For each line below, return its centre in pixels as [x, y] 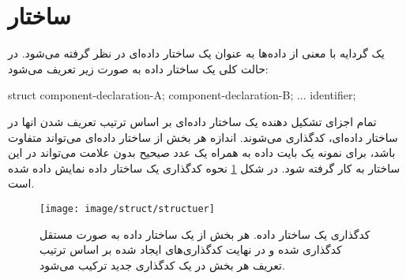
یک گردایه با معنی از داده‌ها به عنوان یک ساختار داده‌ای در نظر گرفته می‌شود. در [196, 53]
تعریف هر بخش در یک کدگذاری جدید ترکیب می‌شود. [162, 264]
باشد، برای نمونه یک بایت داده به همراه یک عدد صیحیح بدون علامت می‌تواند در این [202, 153]
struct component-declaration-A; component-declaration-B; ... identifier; [182, 95]
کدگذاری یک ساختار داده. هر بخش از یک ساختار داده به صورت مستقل [205, 234]
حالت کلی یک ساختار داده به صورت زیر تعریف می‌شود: [138, 68]
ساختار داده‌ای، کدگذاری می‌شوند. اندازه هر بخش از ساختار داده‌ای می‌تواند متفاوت [203, 137]
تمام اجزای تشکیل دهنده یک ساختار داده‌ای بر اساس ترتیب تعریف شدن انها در [192, 121]
